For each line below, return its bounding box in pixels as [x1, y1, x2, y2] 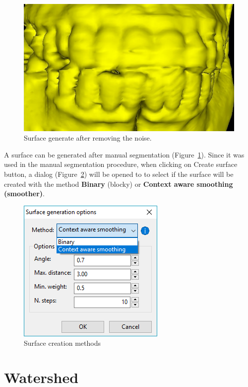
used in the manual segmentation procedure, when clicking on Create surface [4, 159, 238, 169]
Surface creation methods [24, 338, 101, 348]
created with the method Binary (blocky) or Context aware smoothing [4, 178, 233, 189]
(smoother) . [4, 188, 45, 199]
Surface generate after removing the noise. [24, 133, 152, 143]
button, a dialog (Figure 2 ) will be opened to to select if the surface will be [4, 169, 234, 179]
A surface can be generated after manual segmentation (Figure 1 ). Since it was [4, 149, 245, 159]
